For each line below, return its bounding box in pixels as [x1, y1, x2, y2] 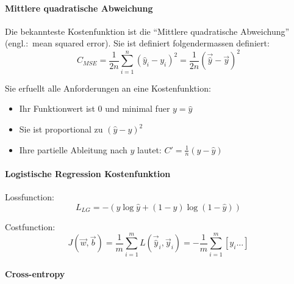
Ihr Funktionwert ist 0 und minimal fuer [19, 102, 170, 115]
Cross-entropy [5, 268, 65, 280]
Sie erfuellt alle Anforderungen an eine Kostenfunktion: [5, 81, 211, 94]
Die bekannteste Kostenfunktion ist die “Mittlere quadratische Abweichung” [5, 24, 290, 37]
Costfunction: [5, 220, 56, 233]
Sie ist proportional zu [19, 123, 103, 135]
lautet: [137, 143, 162, 156]
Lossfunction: [5, 191, 54, 203]
